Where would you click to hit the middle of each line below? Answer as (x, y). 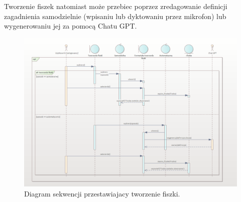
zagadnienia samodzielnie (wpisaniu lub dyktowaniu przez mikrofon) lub (115, 16)
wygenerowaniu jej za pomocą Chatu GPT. (71, 26)
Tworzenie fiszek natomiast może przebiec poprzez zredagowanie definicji (116, 6)
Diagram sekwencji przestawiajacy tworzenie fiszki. (102, 193)
